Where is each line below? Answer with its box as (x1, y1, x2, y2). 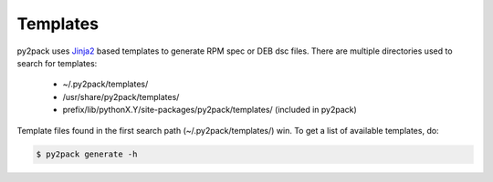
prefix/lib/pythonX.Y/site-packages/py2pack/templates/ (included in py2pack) (62, 105, 358, 116)
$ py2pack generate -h (36, 149, 138, 159)
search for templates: (16, 57, 98, 68)
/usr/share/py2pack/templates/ (62, 91, 180, 102)
